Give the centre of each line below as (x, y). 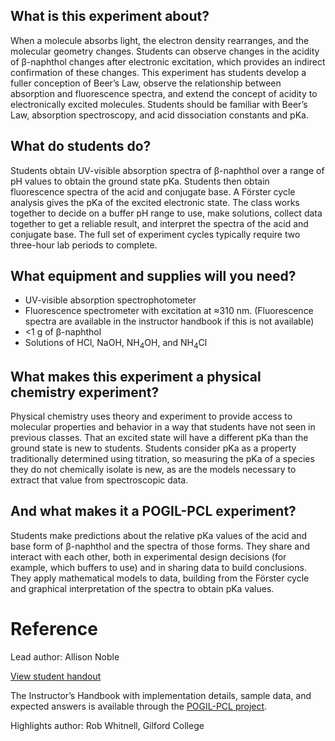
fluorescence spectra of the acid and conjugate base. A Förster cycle (153, 191)
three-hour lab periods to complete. (84, 245)
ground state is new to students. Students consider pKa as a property (153, 448)
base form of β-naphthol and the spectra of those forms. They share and (160, 546)
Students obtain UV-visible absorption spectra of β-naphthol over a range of (167, 170)
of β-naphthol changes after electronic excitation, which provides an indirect (168, 61)
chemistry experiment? (85, 392)
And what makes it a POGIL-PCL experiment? (153, 511)
